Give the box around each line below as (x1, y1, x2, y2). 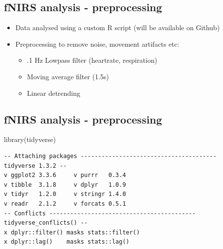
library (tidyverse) (4, 134, 56, 144)
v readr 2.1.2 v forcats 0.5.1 (4, 200, 126, 207)
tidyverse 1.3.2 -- (4, 162, 67, 169)
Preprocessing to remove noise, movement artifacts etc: (15, 38, 180, 49)
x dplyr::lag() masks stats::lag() (4, 238, 130, 246)
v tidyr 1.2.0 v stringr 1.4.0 (4, 191, 126, 198)
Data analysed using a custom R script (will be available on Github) (15, 22, 220, 33)
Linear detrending (27, 88, 80, 98)
